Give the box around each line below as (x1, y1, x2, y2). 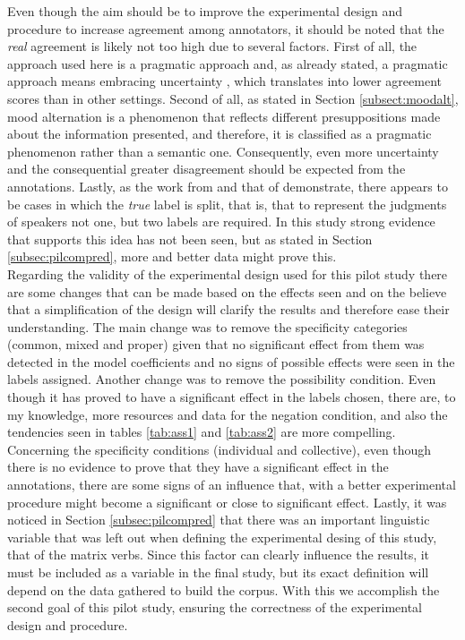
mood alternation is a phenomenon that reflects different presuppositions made (7, 107, 441, 125)
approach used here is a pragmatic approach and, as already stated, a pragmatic (7, 54, 448, 73)
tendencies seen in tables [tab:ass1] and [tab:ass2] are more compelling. (7, 422, 396, 441)
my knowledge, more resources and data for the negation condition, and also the (7, 405, 448, 423)
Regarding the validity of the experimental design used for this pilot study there (7, 264, 448, 283)
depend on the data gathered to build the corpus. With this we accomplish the (7, 580, 440, 599)
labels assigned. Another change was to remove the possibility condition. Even (7, 370, 436, 388)
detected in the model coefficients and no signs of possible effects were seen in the (7, 352, 455, 371)
